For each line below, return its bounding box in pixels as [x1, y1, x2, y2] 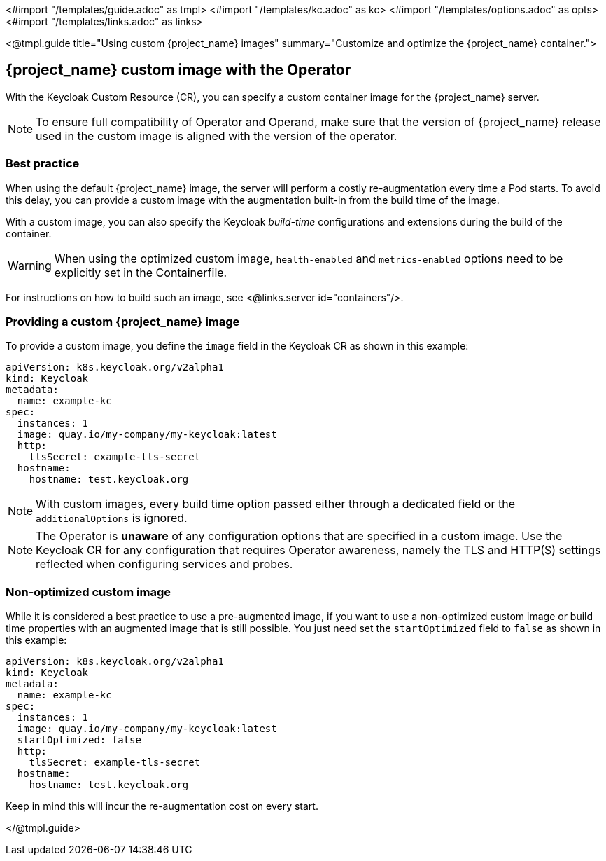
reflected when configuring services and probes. [36, 557, 293, 572]
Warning [8, 258, 52, 273]
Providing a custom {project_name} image [6, 314, 240, 329]
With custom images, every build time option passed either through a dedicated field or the [36, 497, 515, 511]
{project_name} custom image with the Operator [6, 61, 351, 79]
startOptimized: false [17, 734, 141, 746]
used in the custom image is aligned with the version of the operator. [36, 128, 397, 143]
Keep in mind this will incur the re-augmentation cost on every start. [6, 800, 318, 813]
